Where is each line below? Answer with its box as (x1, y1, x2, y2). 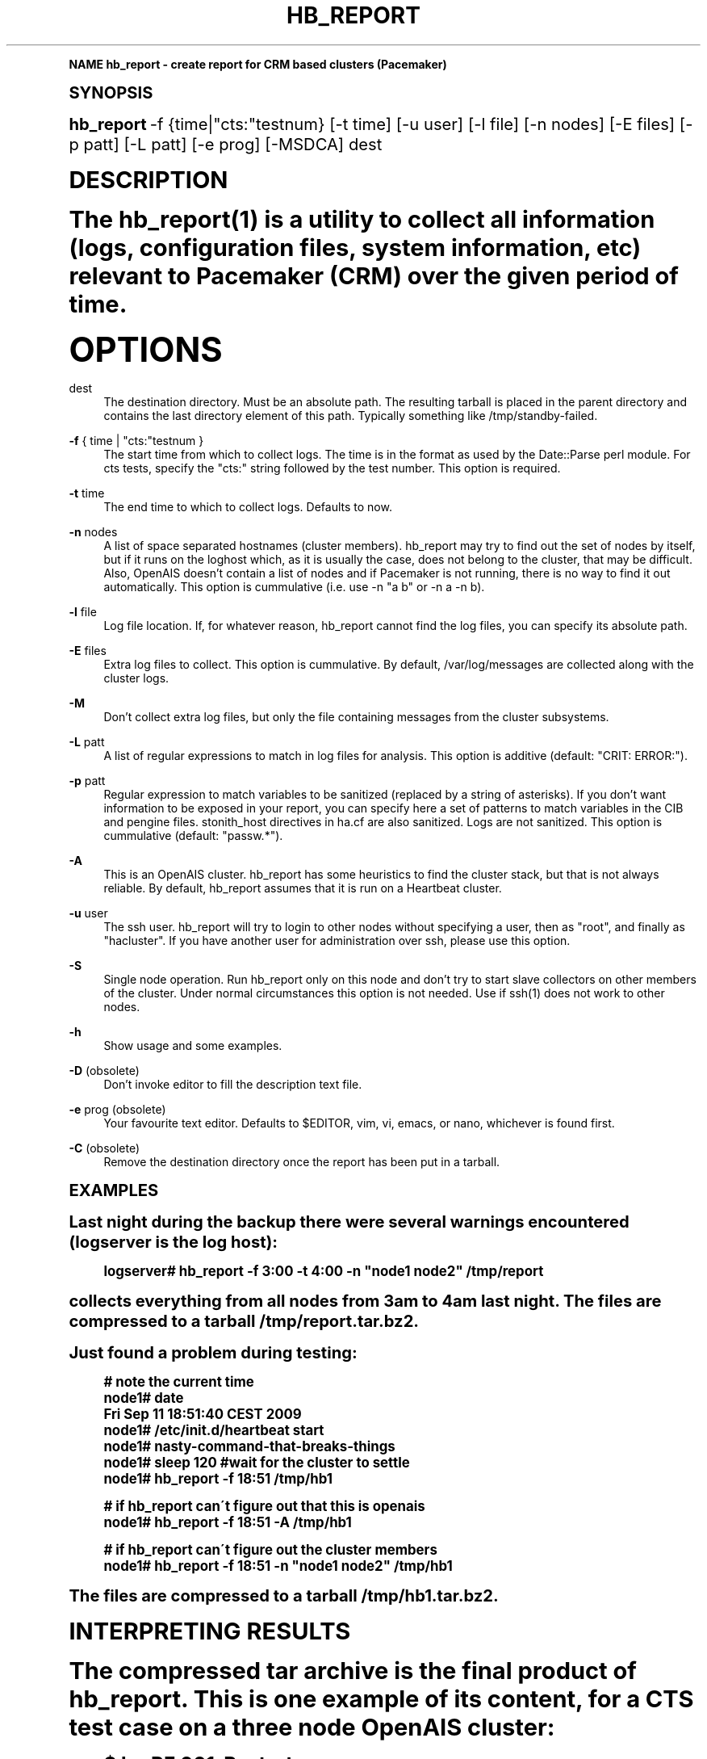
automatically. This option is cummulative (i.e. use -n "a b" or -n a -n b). (103, 579, 485, 594)
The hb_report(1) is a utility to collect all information (69, 204, 655, 233)
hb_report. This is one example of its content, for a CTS (69, 1684, 694, 1713)
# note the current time (103, 1373, 254, 1390)
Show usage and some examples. (103, 1038, 282, 1052)
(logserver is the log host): (69, 1231, 278, 1252)
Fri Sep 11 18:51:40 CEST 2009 (103, 1405, 302, 1422)
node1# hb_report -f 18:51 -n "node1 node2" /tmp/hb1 (103, 1557, 453, 1574)
